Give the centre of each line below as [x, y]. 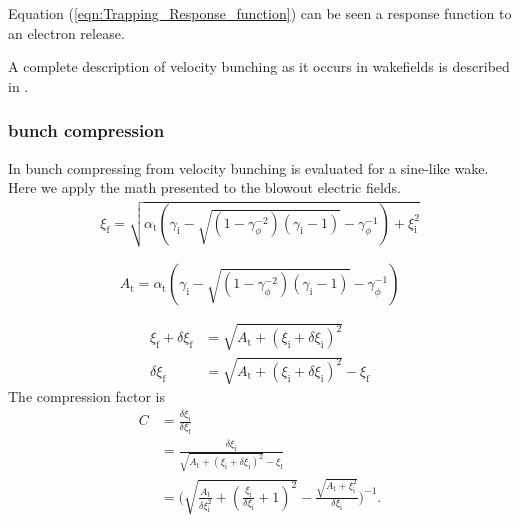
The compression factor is [87, 396]
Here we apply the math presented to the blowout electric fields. [205, 187]
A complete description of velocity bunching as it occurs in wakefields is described [259, 66]
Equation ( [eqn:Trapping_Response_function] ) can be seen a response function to [260, 13]
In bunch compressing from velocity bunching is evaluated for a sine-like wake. [248, 167]
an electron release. [66, 32]
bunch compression [86, 130]
